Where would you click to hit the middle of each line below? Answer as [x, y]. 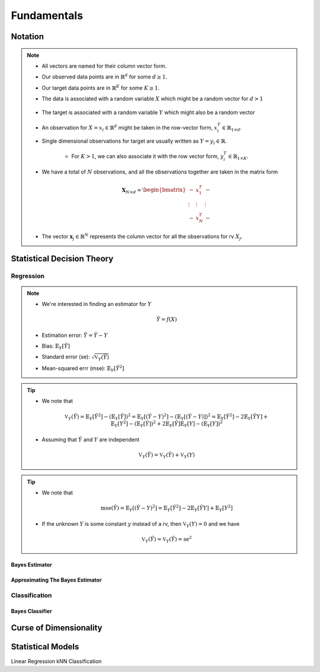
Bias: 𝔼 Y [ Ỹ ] [56, 346]
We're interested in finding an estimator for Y [97, 304]
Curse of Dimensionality [57, 628]
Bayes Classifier [32, 611]
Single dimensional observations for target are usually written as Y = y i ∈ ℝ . [135, 141]
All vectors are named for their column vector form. [104, 66]
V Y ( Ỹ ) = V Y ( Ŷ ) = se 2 [167, 539]
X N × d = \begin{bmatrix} [154, 191]
